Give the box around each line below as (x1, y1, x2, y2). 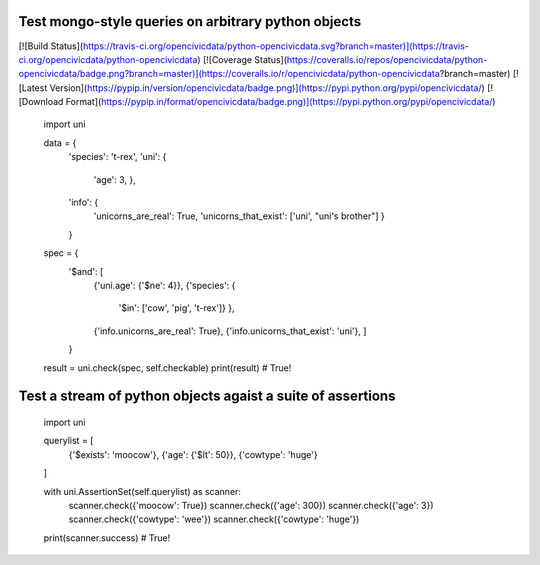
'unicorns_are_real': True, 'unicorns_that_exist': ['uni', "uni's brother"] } (93, 210, 385, 222)
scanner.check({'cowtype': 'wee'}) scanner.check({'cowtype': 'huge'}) (68, 513, 360, 525)
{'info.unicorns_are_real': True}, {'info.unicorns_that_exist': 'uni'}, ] (93, 325, 367, 337)
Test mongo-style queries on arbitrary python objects (18, 13, 362, 30)
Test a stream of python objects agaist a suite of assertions (18, 388, 396, 405)
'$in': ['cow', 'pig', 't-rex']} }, (118, 302, 235, 314)
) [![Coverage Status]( (196, 53, 288, 65)
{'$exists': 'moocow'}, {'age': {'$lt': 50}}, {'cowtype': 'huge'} (68, 448, 319, 460)
